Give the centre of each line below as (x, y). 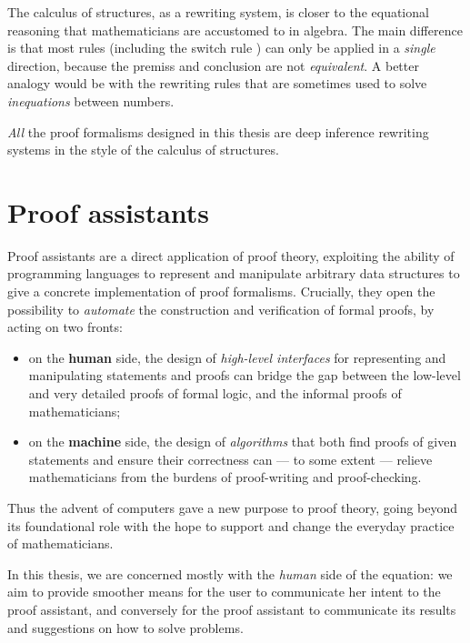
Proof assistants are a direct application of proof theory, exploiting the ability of (231, 255)
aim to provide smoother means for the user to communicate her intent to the (224, 592)
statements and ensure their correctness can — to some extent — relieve (230, 459)
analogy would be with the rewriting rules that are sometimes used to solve (217, 83)
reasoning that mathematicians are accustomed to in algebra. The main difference (235, 30)
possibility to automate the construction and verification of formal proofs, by (221, 309)
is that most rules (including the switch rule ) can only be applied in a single (221, 48)
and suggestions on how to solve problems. (125, 627)
